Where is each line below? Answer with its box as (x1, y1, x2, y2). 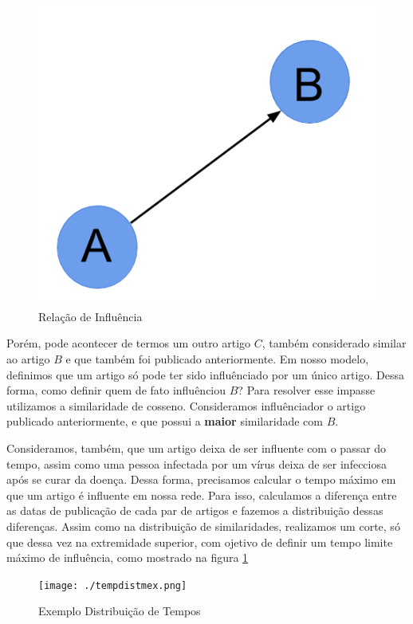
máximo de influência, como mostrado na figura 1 (6, 549, 249, 566)
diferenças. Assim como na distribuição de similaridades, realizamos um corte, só (6, 518, 400, 534)
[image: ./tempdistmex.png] (38, 579, 187, 591)
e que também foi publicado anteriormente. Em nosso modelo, (65, 351, 369, 367)
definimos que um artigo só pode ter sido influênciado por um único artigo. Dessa (6, 366, 404, 383)
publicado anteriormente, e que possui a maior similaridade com (6, 413, 323, 430)
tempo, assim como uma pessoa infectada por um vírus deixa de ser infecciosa (6, 455, 387, 472)
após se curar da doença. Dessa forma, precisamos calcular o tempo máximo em (6, 471, 396, 488)
